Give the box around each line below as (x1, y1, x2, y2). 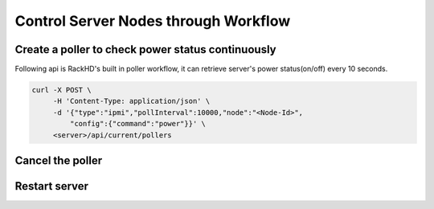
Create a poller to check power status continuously (14, 43, 276, 56)
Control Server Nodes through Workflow (14, 12, 291, 30)
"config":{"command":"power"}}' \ (69, 119, 207, 129)
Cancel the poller (14, 154, 103, 168)
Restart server (14, 179, 88, 193)
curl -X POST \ (31, 85, 92, 95)
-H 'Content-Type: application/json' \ (52, 96, 211, 106)
